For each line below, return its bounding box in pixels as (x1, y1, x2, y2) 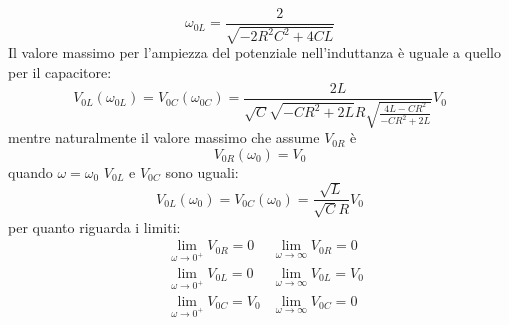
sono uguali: (165, 161, 239, 182)
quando (8, 161, 53, 182)
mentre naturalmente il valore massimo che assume (8, 127, 320, 148)
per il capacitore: (8, 62, 112, 83)
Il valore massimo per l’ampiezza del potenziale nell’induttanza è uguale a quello (8, 42, 501, 63)
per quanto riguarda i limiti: (8, 216, 181, 237)
